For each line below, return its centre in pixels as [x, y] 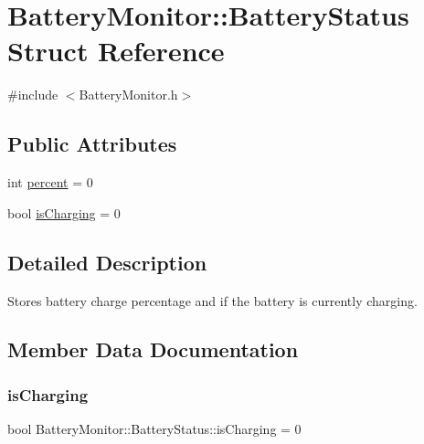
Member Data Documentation [153, 349]
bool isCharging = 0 [64, 212]
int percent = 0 [50, 182]
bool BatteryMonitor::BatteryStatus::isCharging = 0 [154, 429]
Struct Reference [116, 51]
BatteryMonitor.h [128, 95]
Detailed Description [107, 262]
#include [33, 95]
